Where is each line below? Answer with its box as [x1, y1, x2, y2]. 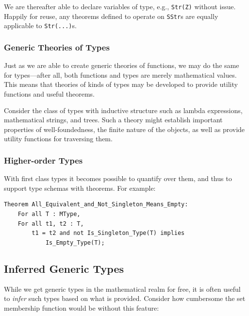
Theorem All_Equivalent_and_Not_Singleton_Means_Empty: [4, 201, 188, 208]
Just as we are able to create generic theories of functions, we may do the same [4, 60, 239, 70]
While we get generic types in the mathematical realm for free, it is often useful [4, 283, 241, 294]
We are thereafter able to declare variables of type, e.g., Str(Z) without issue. [4, 1, 236, 11]
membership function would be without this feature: [4, 302, 159, 313]
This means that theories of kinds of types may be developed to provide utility [4, 79, 238, 89]
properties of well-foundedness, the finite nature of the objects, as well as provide [4, 124, 245, 134]
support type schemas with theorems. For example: [4, 183, 156, 193]
